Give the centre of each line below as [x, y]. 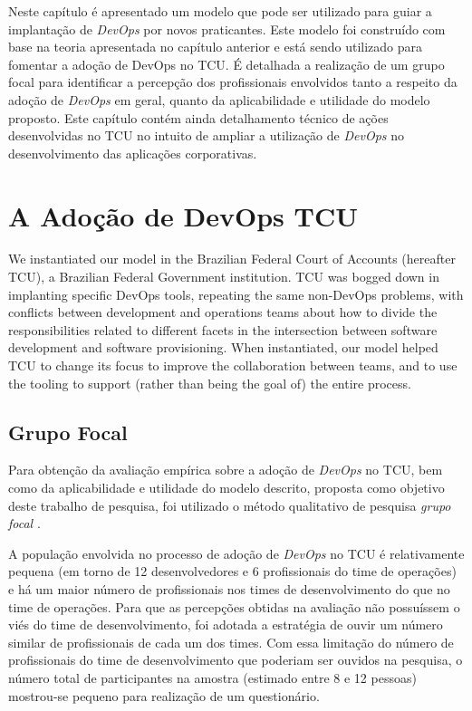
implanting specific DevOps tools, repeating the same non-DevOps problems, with [236, 294]
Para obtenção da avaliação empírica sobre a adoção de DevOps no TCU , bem [226, 470]
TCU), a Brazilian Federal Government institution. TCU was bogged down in [224, 277]
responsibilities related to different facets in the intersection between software [223, 329]
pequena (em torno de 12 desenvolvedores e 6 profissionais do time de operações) [232, 571]
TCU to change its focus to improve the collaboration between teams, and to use [233, 365]
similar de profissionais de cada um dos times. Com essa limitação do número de [231, 642]
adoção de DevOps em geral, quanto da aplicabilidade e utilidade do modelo [219, 99]
